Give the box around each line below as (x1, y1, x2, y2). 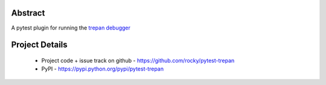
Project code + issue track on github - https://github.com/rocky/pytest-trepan (41, 57, 235, 64)
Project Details (11, 40, 68, 50)
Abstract (11, 8, 45, 18)
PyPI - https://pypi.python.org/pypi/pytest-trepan (41, 65, 164, 72)
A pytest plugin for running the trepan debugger (11, 24, 131, 31)
